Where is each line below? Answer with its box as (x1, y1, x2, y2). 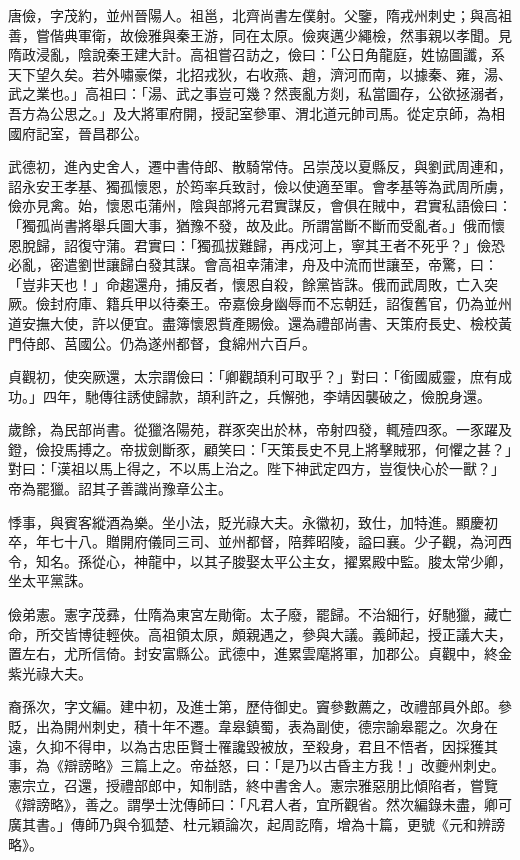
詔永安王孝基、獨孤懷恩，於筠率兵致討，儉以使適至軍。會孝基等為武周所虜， (8, 175, 512, 196)
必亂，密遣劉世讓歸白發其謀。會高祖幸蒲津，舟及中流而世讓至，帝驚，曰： (8, 254, 498, 275)
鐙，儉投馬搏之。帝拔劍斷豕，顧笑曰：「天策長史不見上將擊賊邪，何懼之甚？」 (8, 438, 512, 459)
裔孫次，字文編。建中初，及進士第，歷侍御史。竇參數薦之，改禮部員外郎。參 (8, 696, 512, 717)
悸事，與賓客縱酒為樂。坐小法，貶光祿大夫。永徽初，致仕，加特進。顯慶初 (8, 511, 498, 532)
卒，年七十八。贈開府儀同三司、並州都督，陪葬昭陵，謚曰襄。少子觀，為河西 (8, 531, 512, 552)
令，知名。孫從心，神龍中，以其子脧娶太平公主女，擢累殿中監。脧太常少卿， (8, 550, 512, 571)
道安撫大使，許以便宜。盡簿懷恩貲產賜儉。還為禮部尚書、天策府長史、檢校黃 (8, 312, 512, 333)
